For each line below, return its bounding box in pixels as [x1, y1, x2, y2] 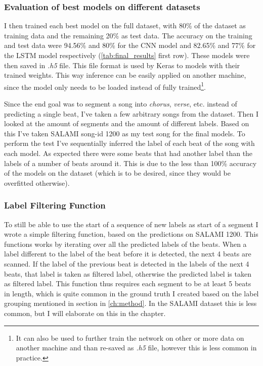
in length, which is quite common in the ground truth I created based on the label [4, 288, 259, 298]
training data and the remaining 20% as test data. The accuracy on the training [4, 30, 252, 40]
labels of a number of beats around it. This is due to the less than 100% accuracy [4, 158, 257, 168]
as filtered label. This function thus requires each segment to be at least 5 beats [4, 278, 251, 289]
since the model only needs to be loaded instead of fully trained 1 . [4, 80, 206, 92]
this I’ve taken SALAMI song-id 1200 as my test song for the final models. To [4, 128, 245, 138]
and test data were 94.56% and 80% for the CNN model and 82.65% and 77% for [4, 40, 256, 50]
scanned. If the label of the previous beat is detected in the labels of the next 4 [4, 258, 249, 269]
